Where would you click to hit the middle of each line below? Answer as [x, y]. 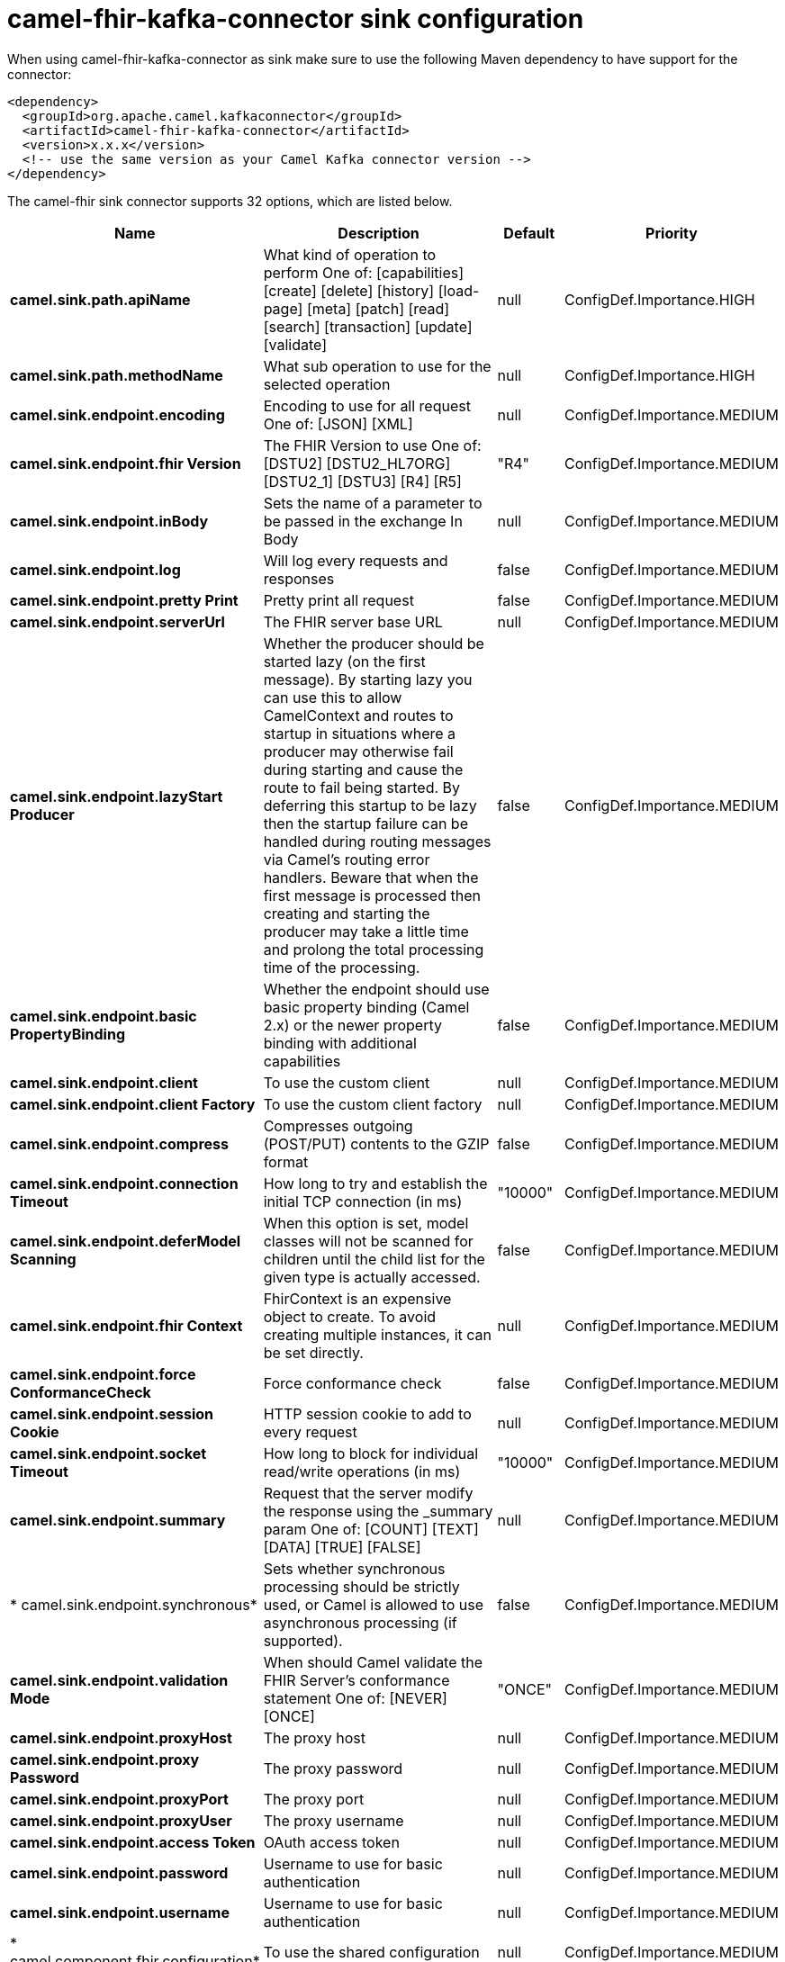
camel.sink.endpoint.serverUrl [117, 621]
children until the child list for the [374, 1259]
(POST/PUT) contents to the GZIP [376, 1143]
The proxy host [315, 1737]
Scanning [43, 1259]
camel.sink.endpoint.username [120, 1912]
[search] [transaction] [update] [368, 326]
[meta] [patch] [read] [378, 308]
